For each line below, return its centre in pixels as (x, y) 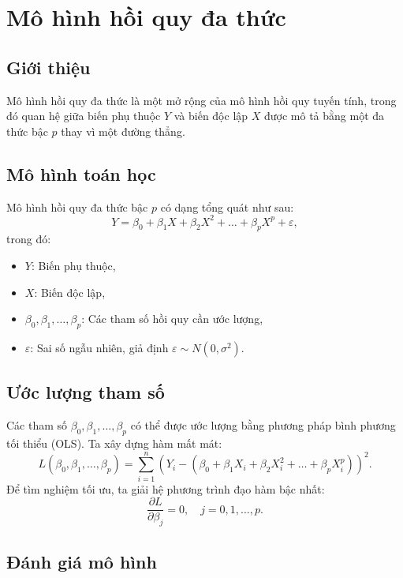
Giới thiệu (49, 67)
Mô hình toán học (81, 173)
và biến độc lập (211, 116)
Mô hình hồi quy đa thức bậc (77, 206)
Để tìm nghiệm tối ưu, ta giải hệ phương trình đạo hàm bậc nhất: (166, 488)
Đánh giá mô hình (82, 561)
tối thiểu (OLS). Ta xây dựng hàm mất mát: (114, 443)
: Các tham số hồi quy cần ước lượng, (172, 319)
